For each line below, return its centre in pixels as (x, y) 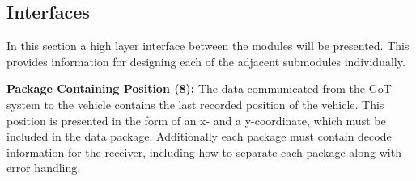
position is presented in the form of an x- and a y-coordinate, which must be (196, 120)
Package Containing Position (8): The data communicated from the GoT (199, 88)
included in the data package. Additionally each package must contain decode (199, 136)
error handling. (44, 168)
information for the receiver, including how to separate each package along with (204, 152)
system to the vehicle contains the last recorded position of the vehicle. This (195, 104)
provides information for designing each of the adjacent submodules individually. (206, 61)
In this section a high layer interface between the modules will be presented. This (208, 46)
